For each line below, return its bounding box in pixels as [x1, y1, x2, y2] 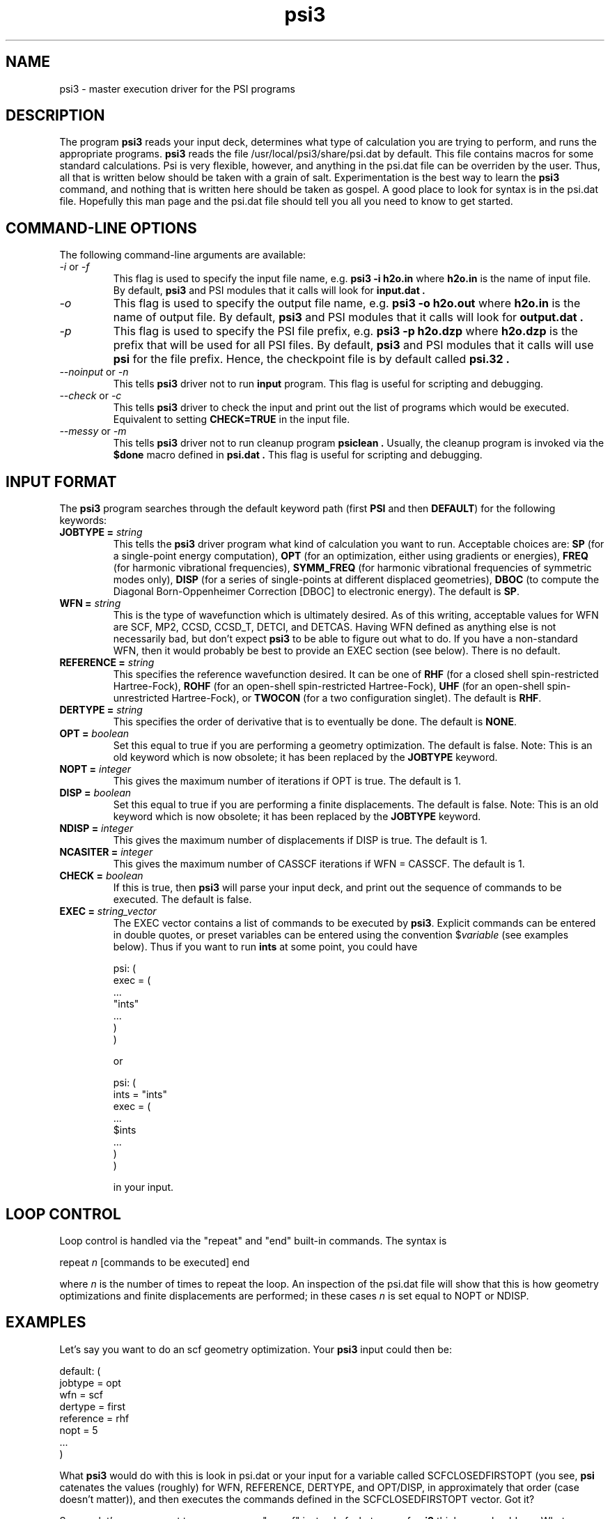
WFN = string [59, 597, 121, 610]
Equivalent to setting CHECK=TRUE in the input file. [113, 413, 350, 426]
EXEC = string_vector [59, 905, 157, 918]
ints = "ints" [113, 1088, 167, 1101]
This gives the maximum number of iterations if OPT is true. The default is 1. [113, 775, 462, 787]
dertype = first [59, 1400, 126, 1412]
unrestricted [113, 692, 169, 704]
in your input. [113, 1181, 173, 1194]
